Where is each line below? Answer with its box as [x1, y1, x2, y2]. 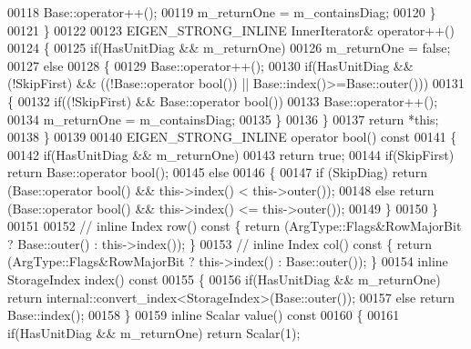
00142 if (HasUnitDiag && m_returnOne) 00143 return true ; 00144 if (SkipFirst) [7, 145, 455, 164]
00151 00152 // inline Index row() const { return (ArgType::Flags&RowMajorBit [7, 216, 462, 235]
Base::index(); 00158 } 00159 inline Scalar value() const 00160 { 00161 [7, 305, 400, 324]
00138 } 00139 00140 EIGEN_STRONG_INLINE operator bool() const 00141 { [7, 127, 457, 146]
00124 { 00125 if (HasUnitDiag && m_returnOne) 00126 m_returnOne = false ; [7, 38, 451, 57]
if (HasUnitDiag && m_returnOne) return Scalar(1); [7, 323, 301, 342]
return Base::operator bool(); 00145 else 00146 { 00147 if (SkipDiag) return [7, 163, 427, 182]
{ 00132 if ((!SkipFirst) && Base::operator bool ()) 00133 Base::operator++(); [7, 91, 438, 110]
